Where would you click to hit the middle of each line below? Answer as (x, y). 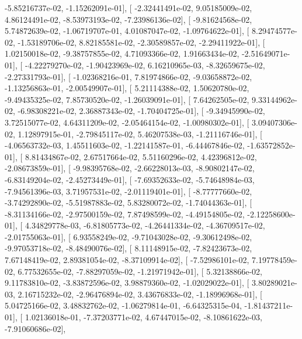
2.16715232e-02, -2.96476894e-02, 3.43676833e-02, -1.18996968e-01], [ (140, 294)
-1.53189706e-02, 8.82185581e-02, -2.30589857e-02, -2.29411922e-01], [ (141, 42)
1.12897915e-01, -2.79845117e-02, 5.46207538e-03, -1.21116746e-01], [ (140, 134)
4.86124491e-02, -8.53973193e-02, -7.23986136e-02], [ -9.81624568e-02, (129, 19)
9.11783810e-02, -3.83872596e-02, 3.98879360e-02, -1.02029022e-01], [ (127, 283)
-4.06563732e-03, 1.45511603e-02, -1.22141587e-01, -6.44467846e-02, (125, 145)
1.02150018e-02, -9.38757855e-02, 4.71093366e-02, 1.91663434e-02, (122, 53)
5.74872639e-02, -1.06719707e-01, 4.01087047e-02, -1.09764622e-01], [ (127, 31)
